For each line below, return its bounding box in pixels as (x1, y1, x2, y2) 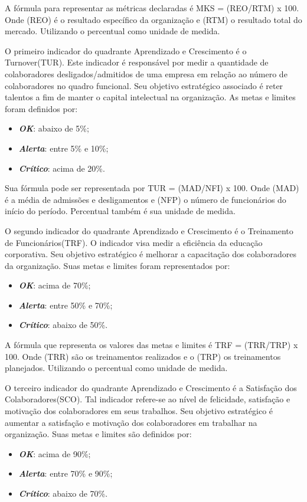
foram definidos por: (5, 102, 78, 114)
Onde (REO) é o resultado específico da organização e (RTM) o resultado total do (5, 13, 302, 25)
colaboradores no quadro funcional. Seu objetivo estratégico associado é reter (5, 79, 283, 91)
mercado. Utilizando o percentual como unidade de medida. (5, 25, 220, 37)
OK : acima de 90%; (18, 447, 91, 460)
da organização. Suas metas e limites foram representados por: (5, 259, 230, 271)
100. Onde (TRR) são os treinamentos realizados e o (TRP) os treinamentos (5, 350, 281, 362)
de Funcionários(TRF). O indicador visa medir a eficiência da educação (5, 236, 263, 248)
